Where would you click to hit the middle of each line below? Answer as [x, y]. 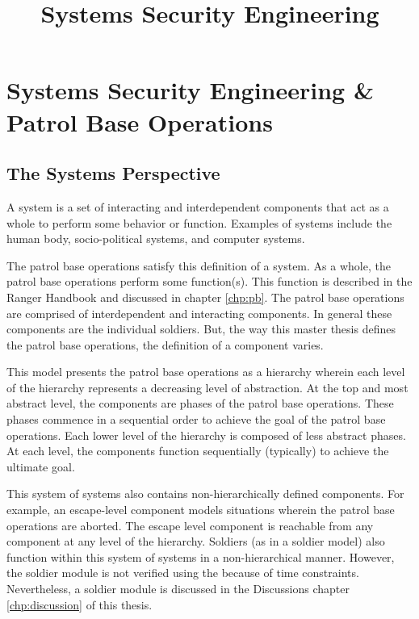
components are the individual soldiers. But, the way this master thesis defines [201, 329]
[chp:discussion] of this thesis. [80, 604]
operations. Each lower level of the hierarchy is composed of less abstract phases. [206, 435]
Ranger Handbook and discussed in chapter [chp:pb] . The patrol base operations [205, 297]
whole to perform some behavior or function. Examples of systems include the [199, 222]
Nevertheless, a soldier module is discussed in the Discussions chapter [178, 589]
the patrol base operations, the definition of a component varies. [165, 344]
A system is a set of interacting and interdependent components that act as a [198, 206]
